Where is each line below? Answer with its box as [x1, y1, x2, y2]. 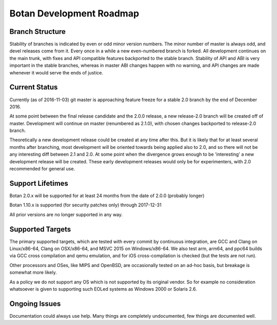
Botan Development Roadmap [9, 8, 140, 19]
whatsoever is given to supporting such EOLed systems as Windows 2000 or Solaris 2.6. [9, 285, 197, 292]
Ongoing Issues [9, 299, 61, 308]
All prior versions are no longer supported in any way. [9, 211, 123, 218]
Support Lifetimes [9, 179, 69, 187]
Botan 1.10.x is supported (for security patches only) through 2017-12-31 [9, 202, 162, 208]
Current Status [9, 83, 58, 92]
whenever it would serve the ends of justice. [9, 69, 104, 75]
